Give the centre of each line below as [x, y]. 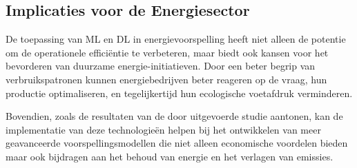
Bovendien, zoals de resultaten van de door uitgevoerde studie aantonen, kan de [174, 116]
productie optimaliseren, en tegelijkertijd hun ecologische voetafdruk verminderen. [179, 93]
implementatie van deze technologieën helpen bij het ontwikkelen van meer [163, 129]
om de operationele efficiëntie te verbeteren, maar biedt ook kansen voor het [167, 52]
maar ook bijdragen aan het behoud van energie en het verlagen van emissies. [170, 156]
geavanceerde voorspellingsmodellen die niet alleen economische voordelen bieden [177, 143]
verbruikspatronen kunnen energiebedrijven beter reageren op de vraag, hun [166, 79]
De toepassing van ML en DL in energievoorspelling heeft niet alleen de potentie [176, 39]
